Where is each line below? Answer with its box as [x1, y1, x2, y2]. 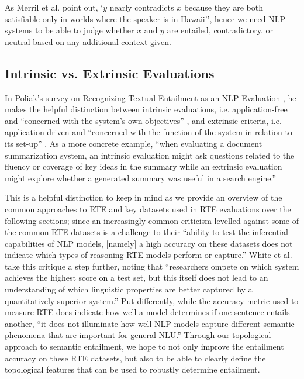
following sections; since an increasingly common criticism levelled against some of [5, 214, 299, 226]
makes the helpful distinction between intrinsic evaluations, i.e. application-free [5, 103, 288, 115]
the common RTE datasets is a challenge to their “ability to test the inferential [5, 226, 288, 238]
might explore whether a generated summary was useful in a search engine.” [5, 171, 277, 184]
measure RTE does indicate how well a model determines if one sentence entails [5, 306, 290, 318]
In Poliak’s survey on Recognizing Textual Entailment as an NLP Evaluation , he [5, 91, 296, 104]
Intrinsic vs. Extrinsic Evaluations [5, 64, 215, 82]
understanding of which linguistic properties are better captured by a [5, 283, 253, 295]
